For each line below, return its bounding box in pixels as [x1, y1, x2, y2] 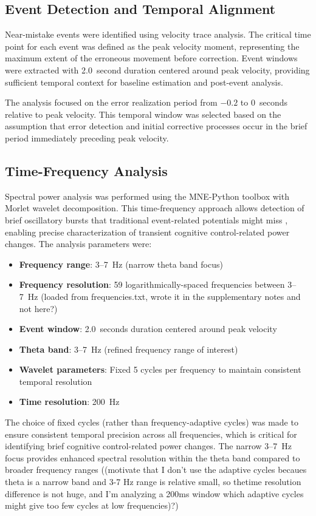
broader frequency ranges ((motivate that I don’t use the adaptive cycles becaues [5, 463, 307, 476]
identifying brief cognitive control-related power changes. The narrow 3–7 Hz [5, 440, 292, 452]
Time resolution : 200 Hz [19, 395, 120, 408]
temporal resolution [19, 375, 92, 387]
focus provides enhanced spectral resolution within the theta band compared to [5, 451, 300, 464]
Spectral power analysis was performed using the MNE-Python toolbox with [5, 189, 289, 202]
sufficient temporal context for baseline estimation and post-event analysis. [5, 75, 283, 88]
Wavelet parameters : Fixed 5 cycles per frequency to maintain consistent [19, 363, 301, 376]
